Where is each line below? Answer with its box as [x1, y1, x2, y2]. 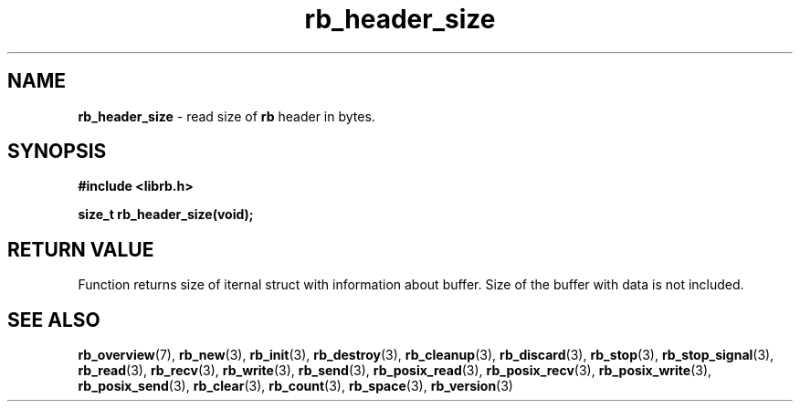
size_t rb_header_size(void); [78, 206, 254, 223]
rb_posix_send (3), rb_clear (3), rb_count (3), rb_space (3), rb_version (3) [78, 378, 513, 394]
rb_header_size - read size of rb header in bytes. [78, 108, 375, 124]
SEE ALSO [7, 308, 100, 331]
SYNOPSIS [7, 140, 107, 163]
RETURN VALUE [7, 237, 154, 261]
